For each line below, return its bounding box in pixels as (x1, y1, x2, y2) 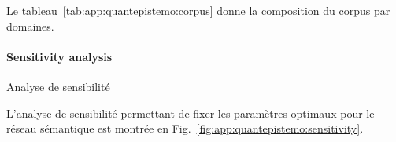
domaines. (6, 17, 54, 34)
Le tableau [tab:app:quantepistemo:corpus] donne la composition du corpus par (6, 2, 390, 18)
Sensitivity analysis (6, 48, 113, 64)
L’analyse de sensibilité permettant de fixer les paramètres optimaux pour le (6, 104, 375, 121)
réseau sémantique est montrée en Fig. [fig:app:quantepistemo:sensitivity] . (6, 120, 364, 137)
